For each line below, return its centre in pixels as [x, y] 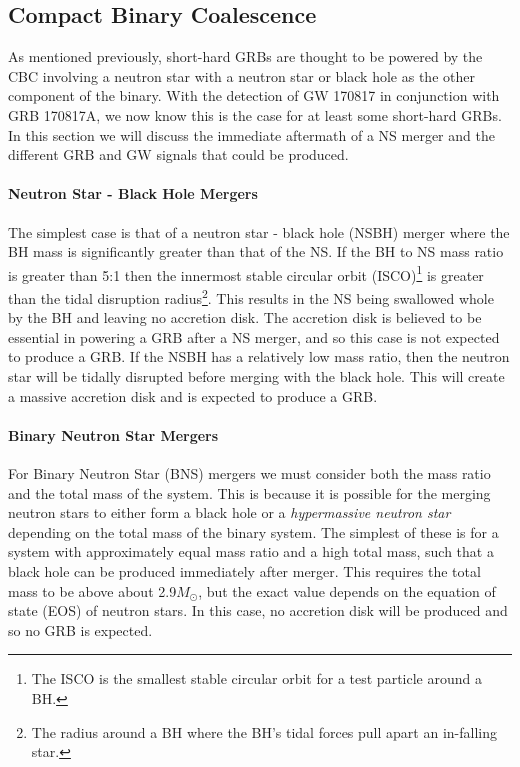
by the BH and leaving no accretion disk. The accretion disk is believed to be [245, 317]
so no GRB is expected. [80, 629]
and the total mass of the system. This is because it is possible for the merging [249, 492]
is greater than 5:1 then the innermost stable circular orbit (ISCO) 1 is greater [246, 273]
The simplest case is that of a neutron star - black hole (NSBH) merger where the [259, 231]
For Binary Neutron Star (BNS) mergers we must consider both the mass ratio [249, 473]
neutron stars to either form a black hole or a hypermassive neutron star [229, 512]
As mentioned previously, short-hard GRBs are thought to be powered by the [245, 56]
